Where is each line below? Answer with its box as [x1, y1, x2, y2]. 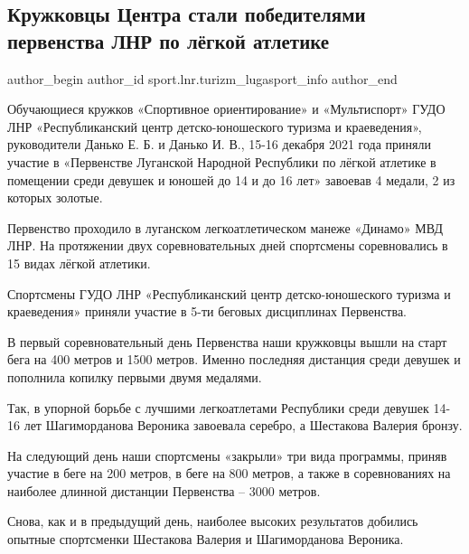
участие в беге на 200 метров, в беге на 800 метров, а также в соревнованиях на [7, 464, 451, 483]
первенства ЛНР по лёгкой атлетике [7, 26, 330, 54]
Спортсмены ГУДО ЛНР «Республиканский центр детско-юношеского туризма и [7, 284, 451, 303]
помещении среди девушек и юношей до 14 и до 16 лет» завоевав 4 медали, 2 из [7, 170, 455, 189]
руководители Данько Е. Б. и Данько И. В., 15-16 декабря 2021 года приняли [7, 135, 431, 154]
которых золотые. [7, 188, 103, 207]
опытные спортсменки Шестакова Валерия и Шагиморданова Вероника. [7, 530, 404, 549]
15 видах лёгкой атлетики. [7, 253, 151, 272]
